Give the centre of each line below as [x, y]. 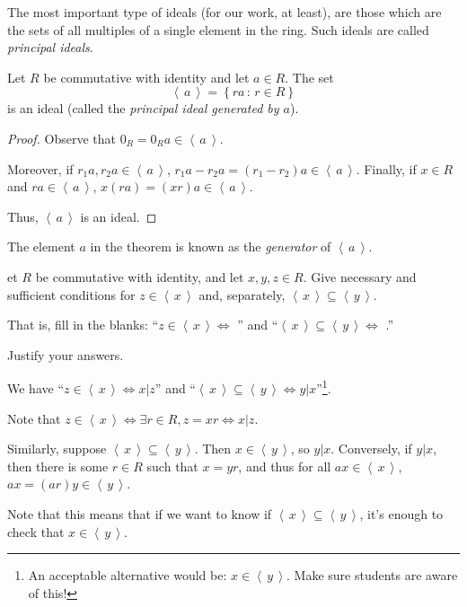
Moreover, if [40, 168]
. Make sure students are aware [372, 575]
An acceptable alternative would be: [128, 575]
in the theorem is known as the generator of [211, 246]
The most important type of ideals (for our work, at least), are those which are [225, 12]
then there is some [58, 466]
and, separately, [242, 294]
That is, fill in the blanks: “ [83, 325]
